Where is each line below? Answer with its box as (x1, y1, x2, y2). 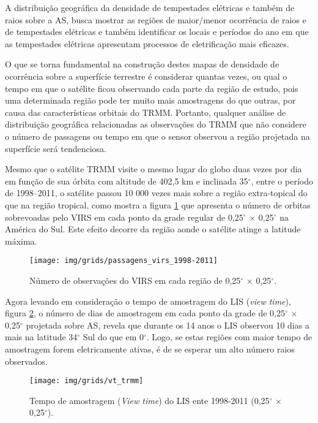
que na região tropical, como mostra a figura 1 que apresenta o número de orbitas (5, 198, 311, 211)
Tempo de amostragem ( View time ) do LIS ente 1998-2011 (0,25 (29, 394, 270, 406)
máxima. (5, 234, 37, 247)
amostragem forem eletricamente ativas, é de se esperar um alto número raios (5, 342, 295, 355)
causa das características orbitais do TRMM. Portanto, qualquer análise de (5, 105, 286, 118)
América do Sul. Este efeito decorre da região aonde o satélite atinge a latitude (5, 223, 301, 235)
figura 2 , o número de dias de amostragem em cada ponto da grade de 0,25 (5, 307, 285, 319)
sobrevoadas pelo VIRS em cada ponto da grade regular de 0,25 (5, 210, 243, 223)
